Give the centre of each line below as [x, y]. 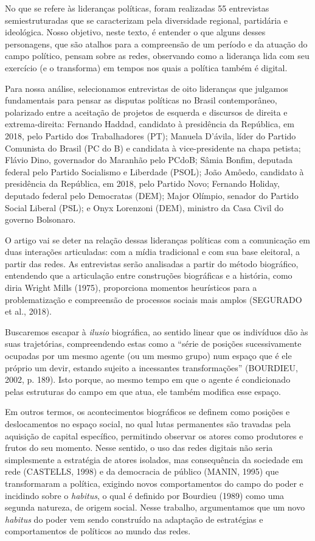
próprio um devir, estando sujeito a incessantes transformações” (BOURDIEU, [151, 367]
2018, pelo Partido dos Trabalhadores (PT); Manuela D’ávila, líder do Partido [151, 135]
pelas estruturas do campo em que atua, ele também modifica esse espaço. [143, 391]
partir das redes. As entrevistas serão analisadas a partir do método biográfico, [152, 263]
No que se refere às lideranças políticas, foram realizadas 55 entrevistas [137, 8]
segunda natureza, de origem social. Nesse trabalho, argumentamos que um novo [155, 507]
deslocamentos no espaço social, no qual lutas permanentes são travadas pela [148, 424]
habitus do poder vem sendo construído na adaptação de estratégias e [134, 519]
